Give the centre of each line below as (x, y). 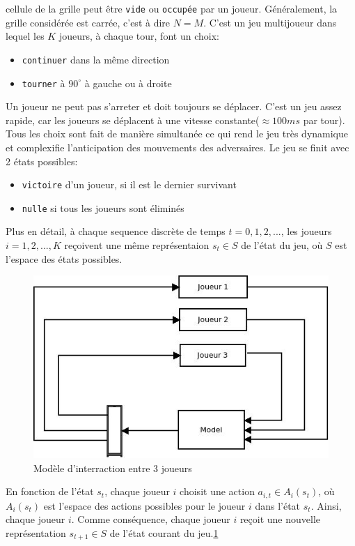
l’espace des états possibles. (64, 258)
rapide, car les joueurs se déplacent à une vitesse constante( (133, 120)
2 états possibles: (42, 161)
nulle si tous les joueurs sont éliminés (103, 207)
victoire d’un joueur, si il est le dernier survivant (129, 184)
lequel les (25, 36)
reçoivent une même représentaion (137, 245)
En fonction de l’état (50, 491)
